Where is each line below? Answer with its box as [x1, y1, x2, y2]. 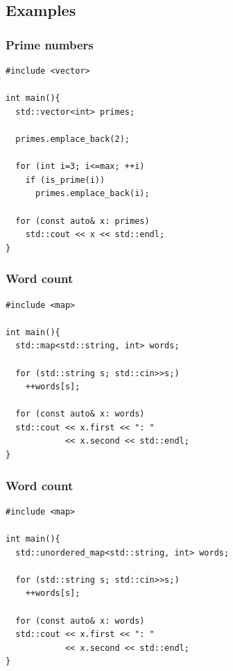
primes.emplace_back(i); [35, 188, 150, 199]
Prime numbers [6, 35, 94, 53]
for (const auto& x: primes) [15, 216, 150, 226]
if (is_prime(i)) [25, 175, 105, 185]
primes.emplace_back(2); [15, 134, 130, 144]
